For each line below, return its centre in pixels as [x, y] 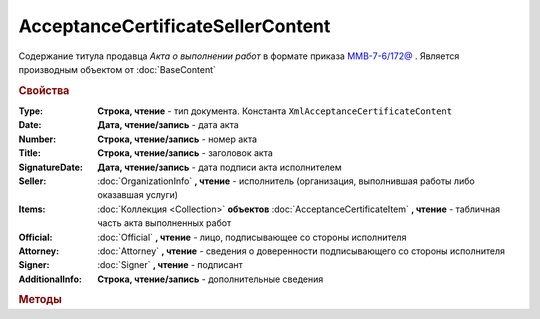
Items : [32, 209]
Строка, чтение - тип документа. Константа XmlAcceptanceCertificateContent [275, 111]
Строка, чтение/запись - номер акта [177, 139]
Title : [30, 153]
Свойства [44, 90]
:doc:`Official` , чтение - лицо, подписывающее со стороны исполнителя [252, 237]
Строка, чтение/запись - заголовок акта [185, 153]
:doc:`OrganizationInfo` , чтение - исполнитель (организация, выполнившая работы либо [286, 181]
